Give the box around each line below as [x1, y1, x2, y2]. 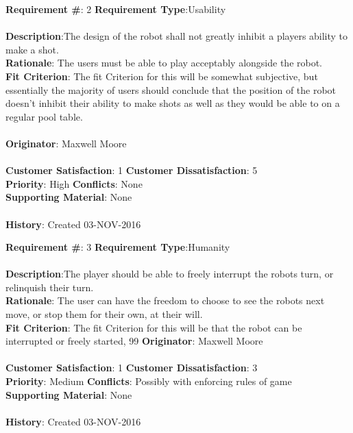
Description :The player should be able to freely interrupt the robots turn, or [5, 267, 334, 281]
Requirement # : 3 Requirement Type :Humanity [5, 240, 230, 254]
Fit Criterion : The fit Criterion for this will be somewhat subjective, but [5, 69, 318, 83]
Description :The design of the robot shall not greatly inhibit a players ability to [5, 29, 348, 43]
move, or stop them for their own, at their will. [5, 307, 203, 321]
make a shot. [5, 42, 59, 56]
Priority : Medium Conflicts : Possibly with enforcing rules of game [5, 374, 292, 388]
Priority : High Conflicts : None [5, 176, 143, 190]
